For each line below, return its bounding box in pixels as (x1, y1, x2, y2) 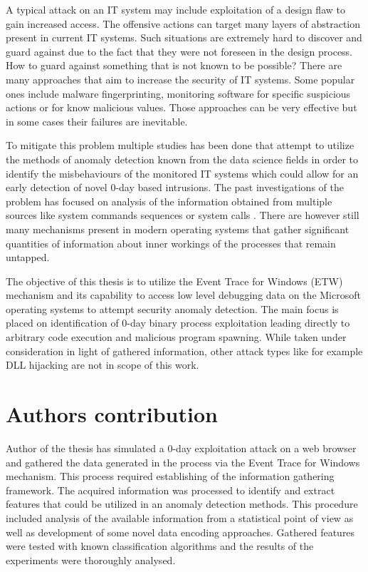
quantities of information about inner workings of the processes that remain (6, 235, 336, 250)
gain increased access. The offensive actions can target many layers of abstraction (6, 16, 361, 31)
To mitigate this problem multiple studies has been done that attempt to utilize (6, 138, 354, 153)
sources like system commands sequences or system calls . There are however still (6, 208, 359, 223)
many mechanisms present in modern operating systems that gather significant (6, 221, 349, 236)
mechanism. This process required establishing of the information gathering (6, 469, 335, 484)
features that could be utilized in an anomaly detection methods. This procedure (6, 496, 358, 511)
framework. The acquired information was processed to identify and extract (6, 482, 335, 497)
